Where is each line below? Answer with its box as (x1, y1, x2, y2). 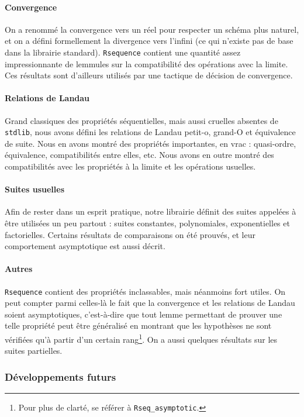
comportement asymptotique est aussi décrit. (5, 240, 165, 252)
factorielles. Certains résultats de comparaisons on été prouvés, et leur (5, 228, 255, 240)
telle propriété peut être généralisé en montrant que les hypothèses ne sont (5, 319, 272, 332)
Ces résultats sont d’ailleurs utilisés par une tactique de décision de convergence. (5, 69, 293, 81)
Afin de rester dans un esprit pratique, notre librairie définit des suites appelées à (5, 205, 296, 218)
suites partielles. (5, 344, 63, 357)
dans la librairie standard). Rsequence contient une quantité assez (5, 46, 241, 58)
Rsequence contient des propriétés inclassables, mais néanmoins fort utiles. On (5, 285, 286, 297)
